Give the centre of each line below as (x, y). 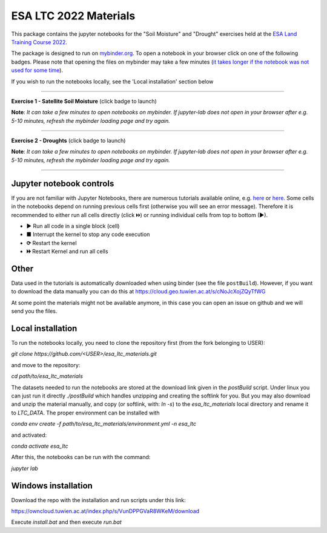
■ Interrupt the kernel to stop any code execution (88, 234)
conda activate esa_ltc (40, 446)
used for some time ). (37, 70)
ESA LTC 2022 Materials (73, 16)
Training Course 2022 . (39, 42)
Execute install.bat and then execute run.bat (67, 522)
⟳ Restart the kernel (51, 243)
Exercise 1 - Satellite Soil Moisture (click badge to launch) (84, 101)
